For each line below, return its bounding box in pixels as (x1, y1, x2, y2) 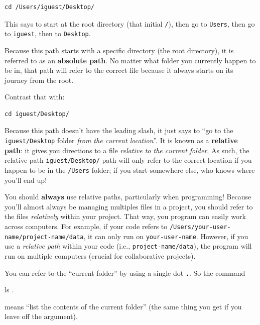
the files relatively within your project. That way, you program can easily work (5, 211, 246, 222)
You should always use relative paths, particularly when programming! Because (5, 191, 251, 202)
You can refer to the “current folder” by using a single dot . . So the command (5, 267, 245, 278)
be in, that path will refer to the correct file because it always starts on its (5, 65, 233, 75)
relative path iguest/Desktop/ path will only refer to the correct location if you (5, 155, 252, 165)
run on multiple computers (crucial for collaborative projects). (5, 250, 196, 261)
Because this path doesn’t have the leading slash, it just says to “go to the (5, 125, 233, 136)
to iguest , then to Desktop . (5, 28, 91, 39)
